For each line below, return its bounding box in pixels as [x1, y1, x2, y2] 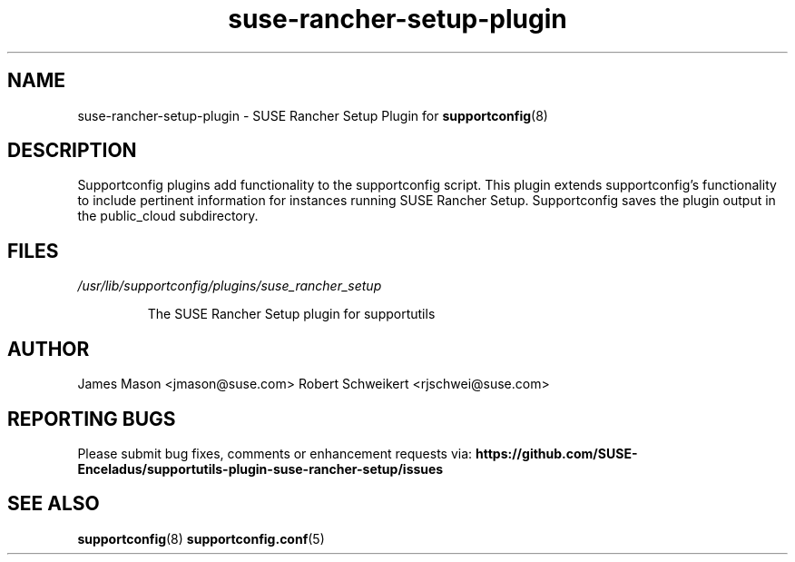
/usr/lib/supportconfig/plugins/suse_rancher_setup [77, 278, 382, 294]
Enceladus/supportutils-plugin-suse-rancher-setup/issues [77, 460, 444, 477]
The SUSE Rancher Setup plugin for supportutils [147, 306, 436, 322]
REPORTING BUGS [7, 407, 176, 430]
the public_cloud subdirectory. [77, 208, 259, 224]
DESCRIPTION [7, 139, 137, 163]
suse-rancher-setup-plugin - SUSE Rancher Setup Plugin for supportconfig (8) [77, 107, 548, 123]
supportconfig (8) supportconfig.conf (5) [77, 530, 325, 547]
